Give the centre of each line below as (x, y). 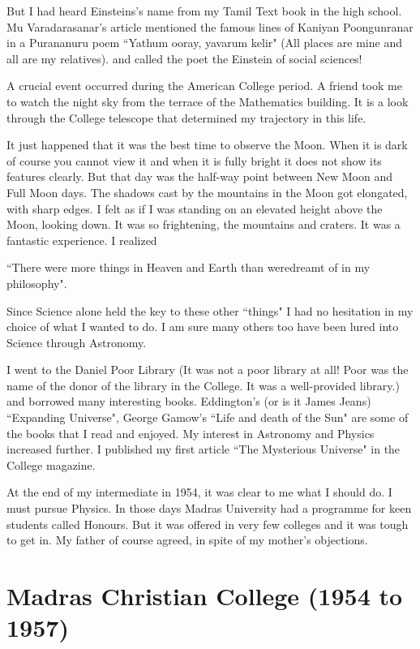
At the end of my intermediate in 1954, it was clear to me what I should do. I (199, 492)
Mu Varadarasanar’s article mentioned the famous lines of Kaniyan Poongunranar (210, 26)
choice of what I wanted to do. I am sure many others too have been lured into (203, 327)
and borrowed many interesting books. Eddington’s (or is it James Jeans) (189, 401)
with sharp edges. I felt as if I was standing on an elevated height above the (195, 208)
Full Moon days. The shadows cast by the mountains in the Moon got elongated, (207, 192)
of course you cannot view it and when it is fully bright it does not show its (194, 160)
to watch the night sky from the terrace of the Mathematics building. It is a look (208, 101)
